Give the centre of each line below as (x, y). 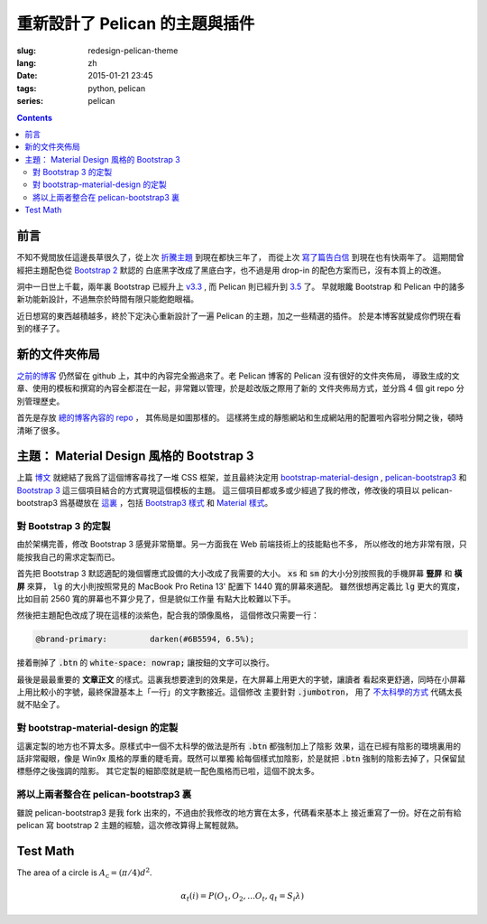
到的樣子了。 (41, 329)
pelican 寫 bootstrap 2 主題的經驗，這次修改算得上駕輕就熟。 (130, 825)
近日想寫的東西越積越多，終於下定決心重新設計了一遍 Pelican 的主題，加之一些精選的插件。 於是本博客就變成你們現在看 (239, 315)
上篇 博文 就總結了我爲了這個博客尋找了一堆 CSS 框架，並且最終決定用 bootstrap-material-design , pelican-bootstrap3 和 (242, 478)
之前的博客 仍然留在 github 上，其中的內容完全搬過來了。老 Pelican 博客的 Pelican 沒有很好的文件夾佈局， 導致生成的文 (238, 376)
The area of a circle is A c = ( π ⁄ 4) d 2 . (84, 873)
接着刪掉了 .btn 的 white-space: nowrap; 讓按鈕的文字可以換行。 (146, 663)
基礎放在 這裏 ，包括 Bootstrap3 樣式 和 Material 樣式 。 (170, 503)
